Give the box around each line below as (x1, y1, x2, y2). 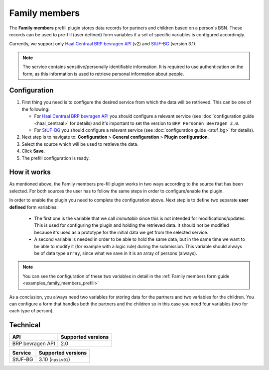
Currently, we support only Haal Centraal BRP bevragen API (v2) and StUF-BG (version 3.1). (9, 41, 197, 47)
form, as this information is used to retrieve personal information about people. (22, 71, 184, 77)
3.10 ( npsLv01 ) (38, 356, 71, 363)
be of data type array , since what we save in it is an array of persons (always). (34, 250, 198, 256)
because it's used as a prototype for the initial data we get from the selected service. (34, 229, 209, 235)
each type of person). (9, 308, 54, 314)
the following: (21, 106, 50, 112)
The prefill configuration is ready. (21, 155, 90, 161)
